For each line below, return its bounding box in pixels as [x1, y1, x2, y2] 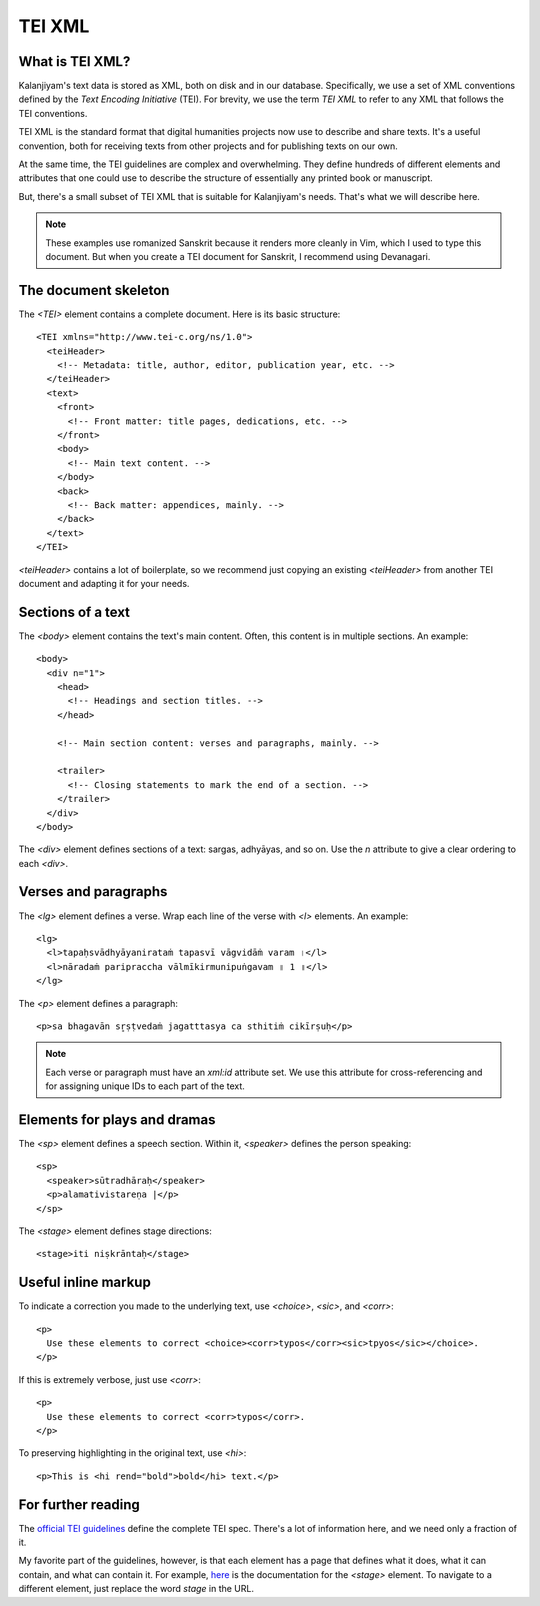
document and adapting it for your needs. [18, 577, 190, 589]
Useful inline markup [18, 1274, 152, 1291]
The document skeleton [18, 281, 170, 299]
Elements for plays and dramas [18, 1111, 216, 1128]
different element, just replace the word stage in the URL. [18, 1583, 255, 1595]
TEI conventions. [18, 107, 88, 119]
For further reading [18, 1496, 140, 1513]
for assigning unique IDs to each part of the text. [45, 1080, 245, 1092]
